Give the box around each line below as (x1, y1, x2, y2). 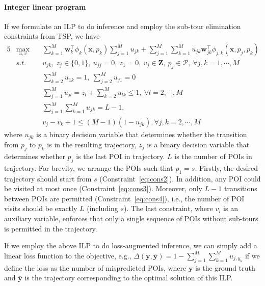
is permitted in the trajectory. (4, 223, 97, 233)
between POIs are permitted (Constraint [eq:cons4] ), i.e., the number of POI (4, 193, 245, 203)
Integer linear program (4, 1, 86, 12)
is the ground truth (195, 262, 255, 273)
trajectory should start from (4, 173, 92, 184)
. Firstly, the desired (195, 162, 258, 173)
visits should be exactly (4, 203, 77, 214)
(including (87, 203, 118, 214)
